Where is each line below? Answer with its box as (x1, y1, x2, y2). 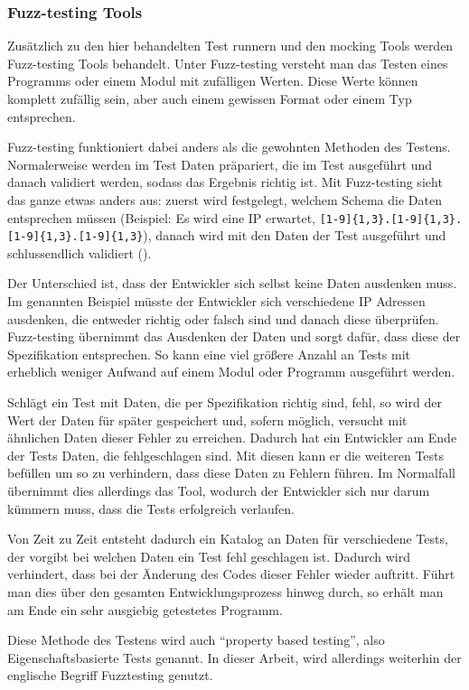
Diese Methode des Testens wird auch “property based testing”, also (7, 630, 385, 649)
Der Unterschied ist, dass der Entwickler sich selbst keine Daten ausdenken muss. (7, 274, 457, 293)
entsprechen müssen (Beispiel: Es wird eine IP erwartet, (7, 208, 315, 227)
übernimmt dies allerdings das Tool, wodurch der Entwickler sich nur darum (7, 481, 430, 499)
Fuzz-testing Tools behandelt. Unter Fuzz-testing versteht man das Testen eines (7, 53, 448, 72)
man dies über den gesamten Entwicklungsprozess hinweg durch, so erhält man (7, 582, 444, 601)
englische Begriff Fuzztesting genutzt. (7, 666, 213, 685)
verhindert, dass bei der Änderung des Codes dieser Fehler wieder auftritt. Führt (7, 564, 455, 583)
